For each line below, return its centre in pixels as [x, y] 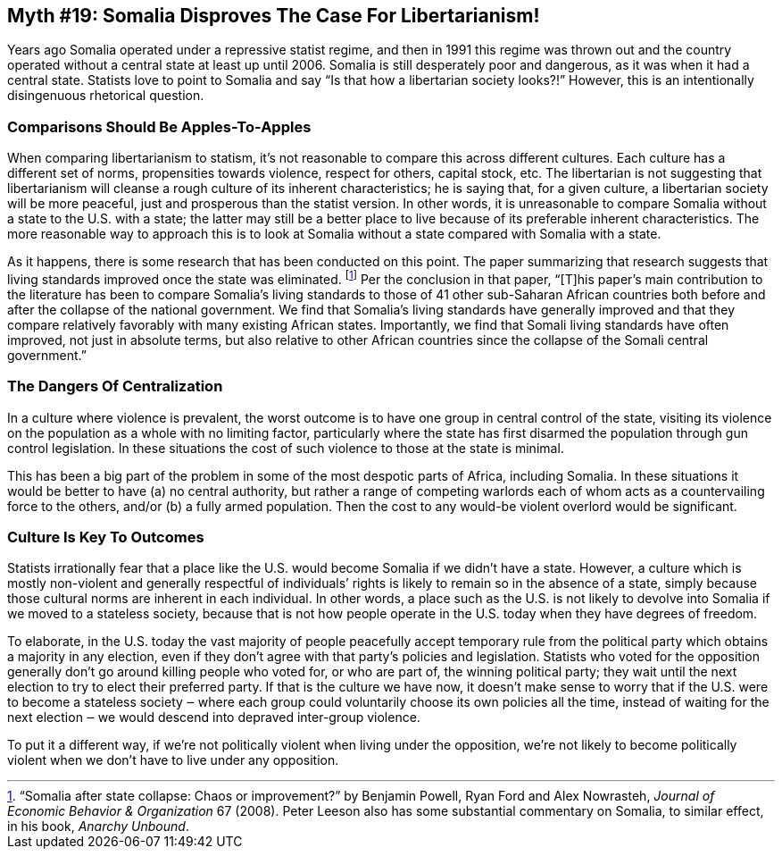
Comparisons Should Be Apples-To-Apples [159, 126]
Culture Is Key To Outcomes [106, 537]
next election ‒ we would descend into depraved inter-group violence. [214, 718]
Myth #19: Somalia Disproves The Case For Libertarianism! [274, 16]
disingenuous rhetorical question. [106, 96]
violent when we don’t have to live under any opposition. [173, 760]
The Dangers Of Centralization [115, 386]
